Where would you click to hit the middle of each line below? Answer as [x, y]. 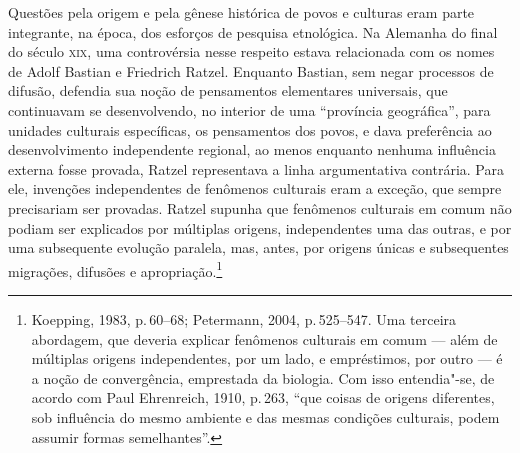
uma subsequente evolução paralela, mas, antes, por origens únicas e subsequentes [258, 247]
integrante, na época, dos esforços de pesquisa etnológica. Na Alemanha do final [253, 31]
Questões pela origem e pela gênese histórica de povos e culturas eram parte [241, 12]
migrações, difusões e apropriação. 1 [115, 269]
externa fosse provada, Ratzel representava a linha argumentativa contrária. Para [256, 168]
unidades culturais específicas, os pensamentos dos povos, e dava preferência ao [250, 129]
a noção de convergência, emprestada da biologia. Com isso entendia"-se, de [263, 377]
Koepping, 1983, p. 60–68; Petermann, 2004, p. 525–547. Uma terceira [244, 318]
